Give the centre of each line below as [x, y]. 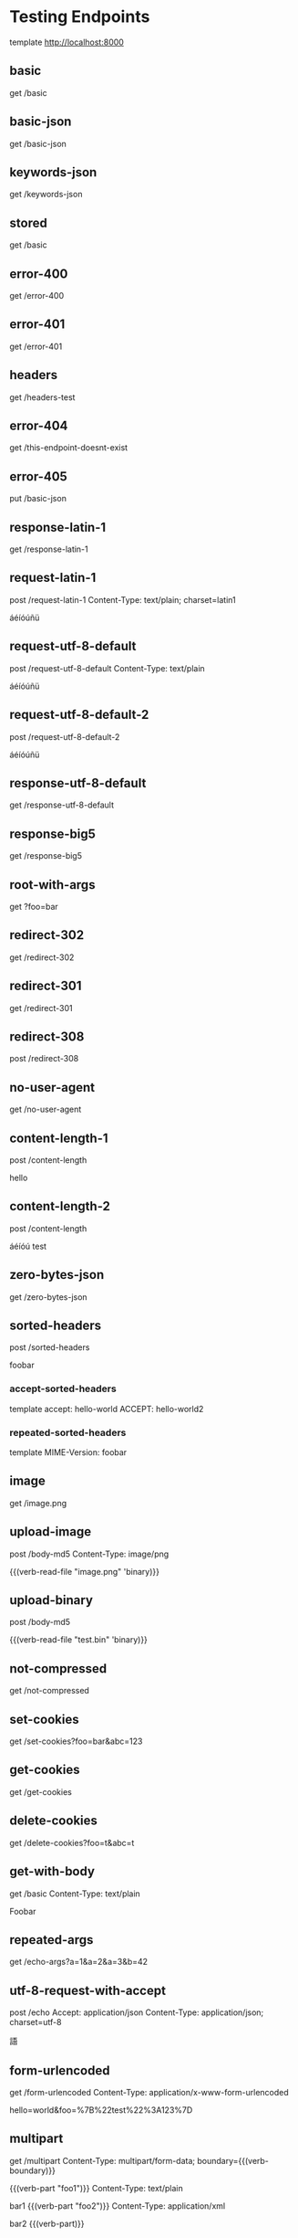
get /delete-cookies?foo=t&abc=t [72, 1842]
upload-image [51, 1532]
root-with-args [52, 885]
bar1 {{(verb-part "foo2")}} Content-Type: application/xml [118, 2206]
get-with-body [52, 1871]
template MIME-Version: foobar [68, 1452]
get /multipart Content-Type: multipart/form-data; [103, 2160]
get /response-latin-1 [49, 549]
